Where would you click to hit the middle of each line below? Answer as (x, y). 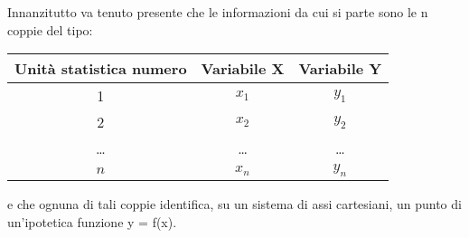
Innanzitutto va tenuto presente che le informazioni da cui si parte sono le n (218, 12)
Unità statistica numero (101, 69)
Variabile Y (340, 69)
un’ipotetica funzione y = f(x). (92, 221)
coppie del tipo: (50, 29)
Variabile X (243, 69)
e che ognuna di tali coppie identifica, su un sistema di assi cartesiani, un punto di (234, 204)
